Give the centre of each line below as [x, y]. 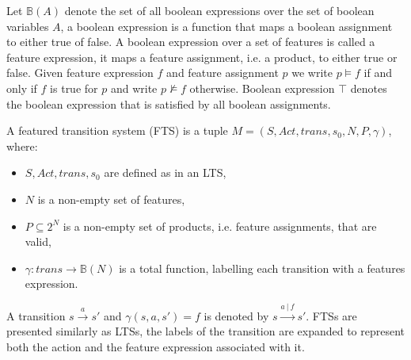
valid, [38, 241]
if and [378, 73]
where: [22, 146]
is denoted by [236, 315]
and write [134, 88]
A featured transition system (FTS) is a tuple [117, 130]
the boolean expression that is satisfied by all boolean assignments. [169, 103]
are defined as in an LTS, [165, 172]
